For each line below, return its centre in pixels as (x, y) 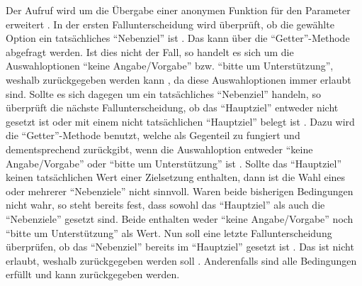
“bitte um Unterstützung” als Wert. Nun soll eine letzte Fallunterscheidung (169, 232)
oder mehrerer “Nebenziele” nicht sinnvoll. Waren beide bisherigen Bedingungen (180, 191)
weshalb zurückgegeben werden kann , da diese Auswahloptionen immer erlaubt (179, 79)
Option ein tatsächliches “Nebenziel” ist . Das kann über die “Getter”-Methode (178, 38)
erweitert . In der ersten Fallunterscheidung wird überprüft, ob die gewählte (170, 24)
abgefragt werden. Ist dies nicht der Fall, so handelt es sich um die (150, 51)
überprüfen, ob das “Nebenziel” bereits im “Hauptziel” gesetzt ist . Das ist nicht (180, 247)
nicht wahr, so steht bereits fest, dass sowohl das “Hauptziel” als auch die (165, 205)
